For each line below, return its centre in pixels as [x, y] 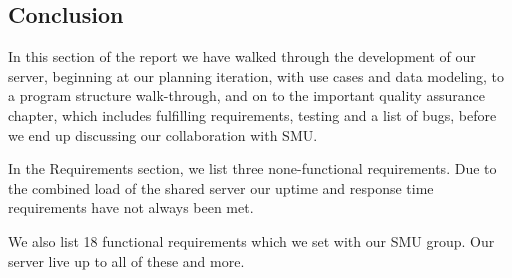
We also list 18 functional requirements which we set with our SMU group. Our [251, 240]
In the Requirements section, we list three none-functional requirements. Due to [252, 168]
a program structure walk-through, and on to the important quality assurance [246, 95]
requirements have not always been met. [131, 207]
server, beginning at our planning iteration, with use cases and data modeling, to [256, 75]
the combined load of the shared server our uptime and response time [221, 187]
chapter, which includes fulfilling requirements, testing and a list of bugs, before [252, 114]
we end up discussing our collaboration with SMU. [163, 134]
